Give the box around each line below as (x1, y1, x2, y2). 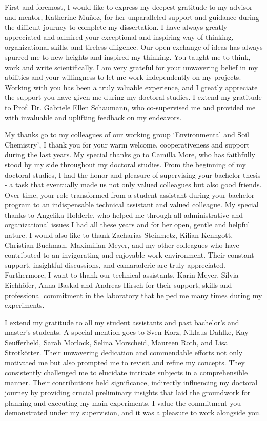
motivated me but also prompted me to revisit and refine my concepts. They (5, 357, 245, 368)
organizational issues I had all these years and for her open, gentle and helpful (5, 219, 250, 230)
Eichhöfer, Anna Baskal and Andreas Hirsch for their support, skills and (5, 280, 232, 290)
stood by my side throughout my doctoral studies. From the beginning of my (5, 159, 246, 170)
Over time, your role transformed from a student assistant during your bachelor (5, 189, 255, 200)
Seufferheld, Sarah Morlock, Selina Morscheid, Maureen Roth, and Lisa (5, 337, 228, 347)
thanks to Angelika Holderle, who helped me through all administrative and (5, 209, 243, 220)
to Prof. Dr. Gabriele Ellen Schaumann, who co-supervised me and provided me (5, 101, 256, 112)
